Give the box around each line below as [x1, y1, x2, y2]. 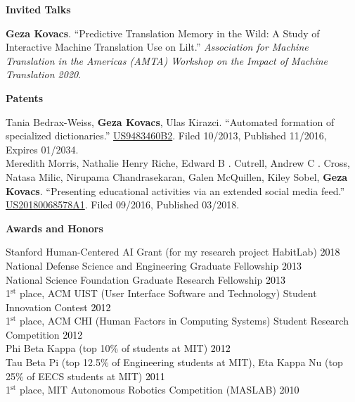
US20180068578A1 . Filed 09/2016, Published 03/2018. [6, 197, 240, 212]
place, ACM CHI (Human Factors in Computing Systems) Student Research [20, 313, 349, 328]
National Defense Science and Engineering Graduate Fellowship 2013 [6, 258, 302, 272]
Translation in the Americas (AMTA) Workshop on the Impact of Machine [6, 53, 328, 68]
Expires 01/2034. [6, 142, 79, 156]
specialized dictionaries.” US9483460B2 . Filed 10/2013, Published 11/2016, [6, 128, 327, 143]
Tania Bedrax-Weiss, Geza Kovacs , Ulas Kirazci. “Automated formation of [6, 114, 335, 129]
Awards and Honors [6, 220, 103, 235]
